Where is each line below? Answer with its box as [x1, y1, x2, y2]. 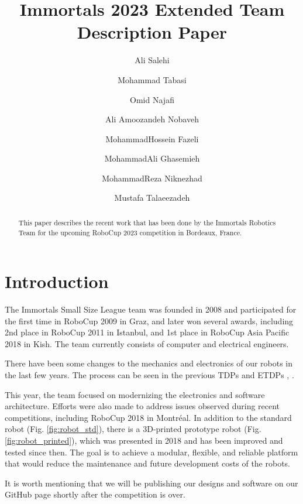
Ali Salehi [135, 54, 170, 66]
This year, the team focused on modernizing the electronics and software [5, 388, 265, 400]
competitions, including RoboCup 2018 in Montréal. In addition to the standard [5, 411, 292, 423]
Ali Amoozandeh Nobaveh [105, 113, 199, 125]
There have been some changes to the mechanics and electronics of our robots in [5, 357, 293, 369]
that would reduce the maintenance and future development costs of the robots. [5, 457, 291, 469]
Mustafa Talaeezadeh [114, 191, 190, 204]
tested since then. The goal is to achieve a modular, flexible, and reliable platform [5, 445, 298, 458]
